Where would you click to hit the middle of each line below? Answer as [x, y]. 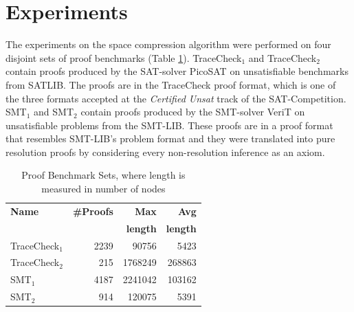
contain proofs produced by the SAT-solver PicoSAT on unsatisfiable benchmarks [177, 71]
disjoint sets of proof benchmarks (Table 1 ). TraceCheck [124, 57]
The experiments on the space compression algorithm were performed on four [168, 44]
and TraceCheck [283, 57]
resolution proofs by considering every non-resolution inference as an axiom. [165, 152]
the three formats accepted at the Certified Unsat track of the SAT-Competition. [176, 98]
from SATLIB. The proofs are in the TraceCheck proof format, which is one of [171, 84]
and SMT [54, 112]
